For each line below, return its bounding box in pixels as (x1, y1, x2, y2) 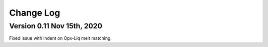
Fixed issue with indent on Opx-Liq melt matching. (9, 35, 112, 41)
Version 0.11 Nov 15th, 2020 (9, 22, 103, 30)
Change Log (9, 7, 61, 18)
